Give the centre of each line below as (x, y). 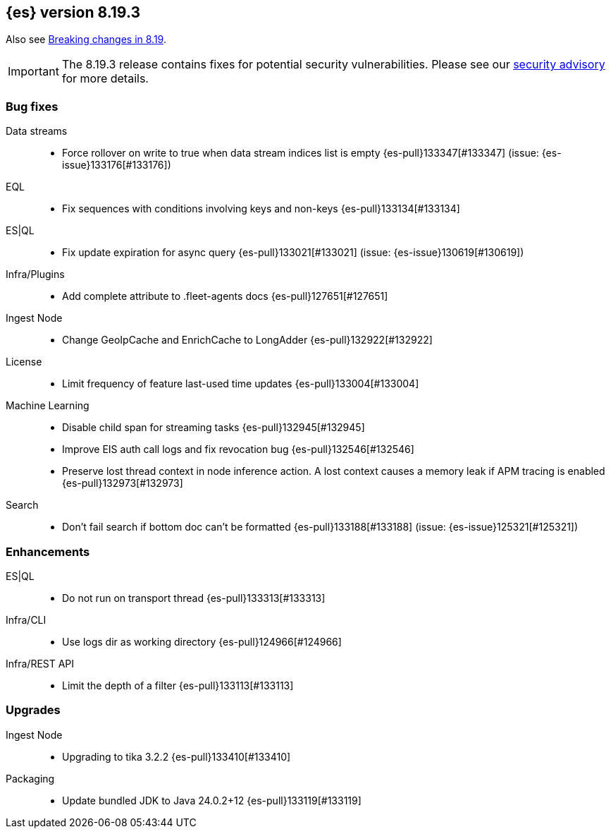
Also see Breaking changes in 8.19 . (86, 40)
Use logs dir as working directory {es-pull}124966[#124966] (202, 641)
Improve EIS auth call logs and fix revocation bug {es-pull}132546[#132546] (238, 449)
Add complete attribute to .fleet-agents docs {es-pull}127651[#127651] (225, 296)
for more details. (105, 79)
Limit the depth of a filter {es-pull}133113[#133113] (178, 685)
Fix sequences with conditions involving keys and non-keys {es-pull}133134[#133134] (261, 209)
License (24, 362)
